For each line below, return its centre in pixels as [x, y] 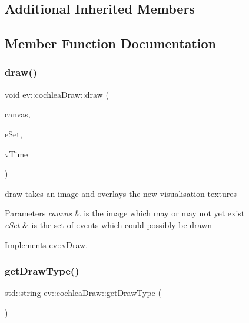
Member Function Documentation [111, 43]
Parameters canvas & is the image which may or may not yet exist [125, 213]
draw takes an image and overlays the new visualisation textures [121, 193]
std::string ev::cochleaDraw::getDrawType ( [83, 293]
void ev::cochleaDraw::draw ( [57, 94]
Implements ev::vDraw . [47, 244]
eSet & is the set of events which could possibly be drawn [109, 224]
